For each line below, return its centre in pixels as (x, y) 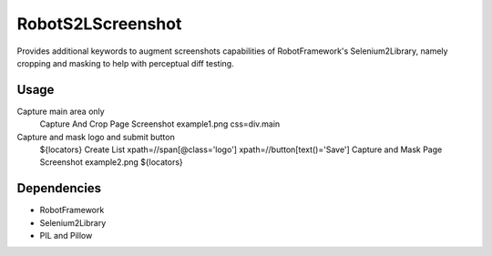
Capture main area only (61, 111)
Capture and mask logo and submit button (96, 137)
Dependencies (59, 188)
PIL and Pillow (66, 236)
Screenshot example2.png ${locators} (112, 162)
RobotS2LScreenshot (99, 24)
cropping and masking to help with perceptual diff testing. (125, 63)
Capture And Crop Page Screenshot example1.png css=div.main (160, 124)
